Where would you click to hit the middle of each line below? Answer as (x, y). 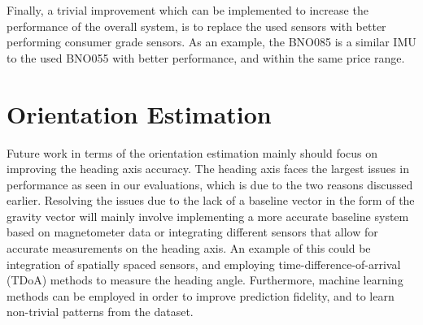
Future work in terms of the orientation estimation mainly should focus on (192, 152)
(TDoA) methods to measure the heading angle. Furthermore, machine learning (205, 280)
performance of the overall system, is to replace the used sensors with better (196, 26)
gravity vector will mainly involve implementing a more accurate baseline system (208, 216)
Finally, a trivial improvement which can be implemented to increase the (188, 10)
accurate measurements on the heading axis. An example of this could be (189, 248)
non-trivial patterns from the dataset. (100, 312)
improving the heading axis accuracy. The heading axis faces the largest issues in (208, 169)
